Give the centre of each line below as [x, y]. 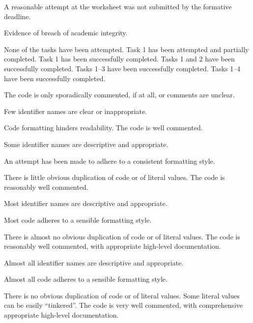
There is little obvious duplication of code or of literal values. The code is [114, 177]
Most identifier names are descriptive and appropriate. [86, 203]
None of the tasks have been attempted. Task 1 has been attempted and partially [126, 49]
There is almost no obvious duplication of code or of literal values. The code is [122, 236]
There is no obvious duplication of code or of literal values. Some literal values [122, 295]
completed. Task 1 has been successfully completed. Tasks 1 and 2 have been [119, 59]
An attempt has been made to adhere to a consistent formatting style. [110, 161]
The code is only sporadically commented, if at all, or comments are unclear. [119, 95]
